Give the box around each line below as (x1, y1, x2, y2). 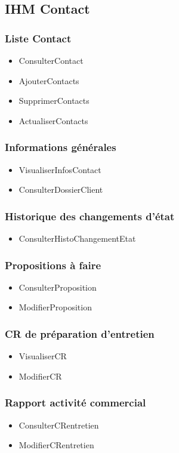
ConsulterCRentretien (18, 418, 99, 431)
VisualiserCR (18, 350, 67, 362)
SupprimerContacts (18, 94, 89, 107)
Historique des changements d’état (5, 208, 175, 223)
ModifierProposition (18, 301, 92, 313)
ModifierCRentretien (18, 439, 94, 451)
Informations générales (5, 140, 116, 155)
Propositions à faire (5, 257, 101, 272)
